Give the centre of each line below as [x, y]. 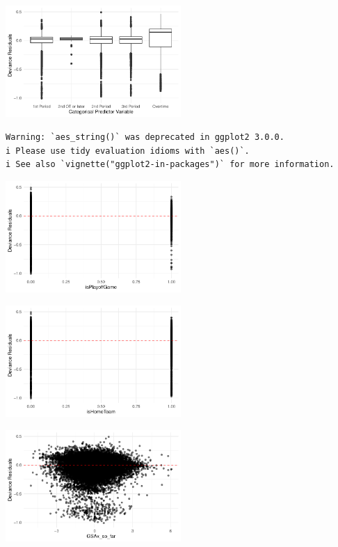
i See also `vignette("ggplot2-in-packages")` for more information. [170, 165]
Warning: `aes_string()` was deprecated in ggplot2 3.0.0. [145, 137]
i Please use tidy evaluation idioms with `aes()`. [128, 151]
